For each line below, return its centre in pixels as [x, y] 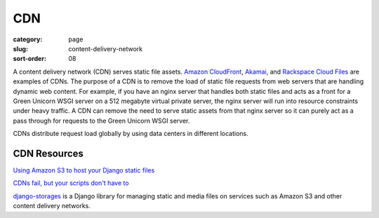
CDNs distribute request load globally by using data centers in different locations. [131, 134]
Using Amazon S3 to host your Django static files [84, 170]
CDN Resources [48, 153]
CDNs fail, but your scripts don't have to [71, 183]
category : [28, 39]
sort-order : [30, 59]
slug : [20, 48]
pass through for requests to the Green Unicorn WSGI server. [101, 121]
